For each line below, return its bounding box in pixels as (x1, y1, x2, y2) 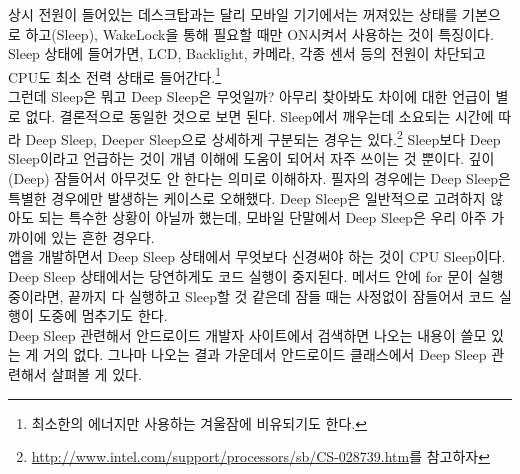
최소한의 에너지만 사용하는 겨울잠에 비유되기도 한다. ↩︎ (31, 412, 367, 433)
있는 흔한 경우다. (51, 226, 155, 247)
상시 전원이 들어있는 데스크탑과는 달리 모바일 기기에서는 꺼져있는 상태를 (8, 4, 458, 24)
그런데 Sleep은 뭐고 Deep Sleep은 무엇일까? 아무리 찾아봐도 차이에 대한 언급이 (8, 86, 491, 107)
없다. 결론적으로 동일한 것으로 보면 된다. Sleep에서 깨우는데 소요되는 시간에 (25, 105, 494, 126)
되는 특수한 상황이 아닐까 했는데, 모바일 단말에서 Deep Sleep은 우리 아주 (38, 207, 487, 228)
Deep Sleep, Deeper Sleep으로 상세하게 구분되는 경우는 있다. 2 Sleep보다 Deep (25, 126, 501, 149)
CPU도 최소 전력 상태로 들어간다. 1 (8, 63, 222, 87)
